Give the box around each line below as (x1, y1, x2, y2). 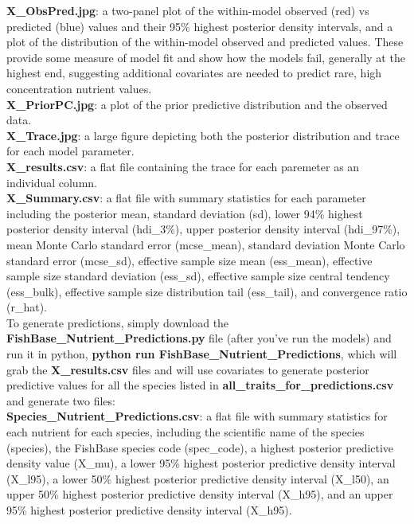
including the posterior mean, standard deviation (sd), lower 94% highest (6, 205, 363, 221)
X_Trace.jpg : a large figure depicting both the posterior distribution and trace (6, 127, 400, 143)
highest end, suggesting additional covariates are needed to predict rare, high (6, 65, 382, 81)
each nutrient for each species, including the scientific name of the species (6, 424, 365, 440)
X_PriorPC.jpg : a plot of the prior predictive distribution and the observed (6, 96, 388, 112)
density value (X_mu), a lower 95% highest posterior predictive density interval (6, 455, 396, 471)
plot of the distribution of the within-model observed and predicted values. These (6, 33, 404, 50)
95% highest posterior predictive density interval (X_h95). (6, 502, 292, 518)
